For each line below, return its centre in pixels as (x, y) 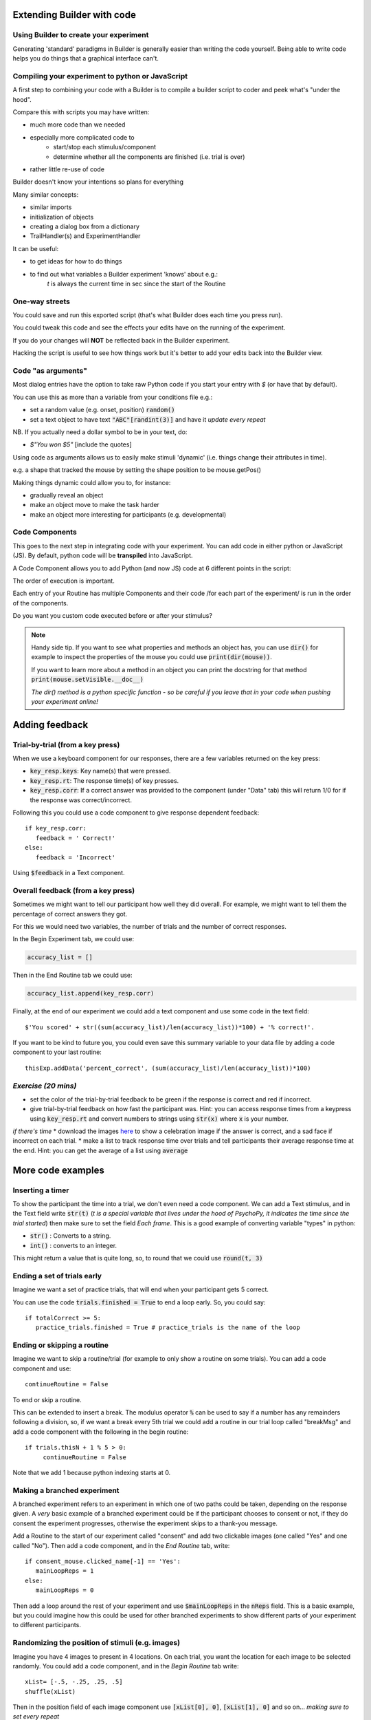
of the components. (41, 603)
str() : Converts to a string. (70, 1236)
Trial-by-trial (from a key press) (66, 744)
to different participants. (47, 1625)
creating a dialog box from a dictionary (85, 226)
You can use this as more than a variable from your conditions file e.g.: (113, 397)
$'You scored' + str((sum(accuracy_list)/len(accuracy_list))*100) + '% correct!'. (170, 1027)
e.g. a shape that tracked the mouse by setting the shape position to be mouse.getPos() (137, 470)
